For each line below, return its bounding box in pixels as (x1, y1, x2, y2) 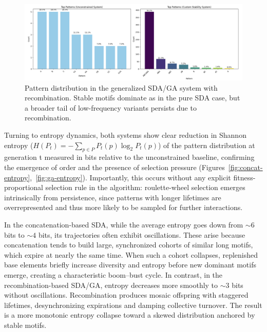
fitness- (233, 172, 256, 182)
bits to (4, 229, 25, 240)
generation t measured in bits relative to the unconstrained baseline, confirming (4, 152, 255, 162)
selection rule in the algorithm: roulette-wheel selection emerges (45, 182, 245, 193)
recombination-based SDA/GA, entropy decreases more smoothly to (4, 279, 218, 290)
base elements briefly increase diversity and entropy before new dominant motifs (4, 259, 256, 270)
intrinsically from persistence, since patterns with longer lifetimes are (4, 192, 221, 202)
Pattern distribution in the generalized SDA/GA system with (25, 82, 218, 93)
